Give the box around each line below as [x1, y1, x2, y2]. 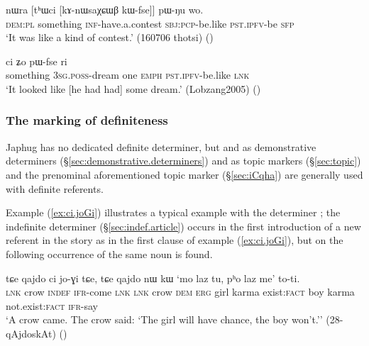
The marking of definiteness [6, 111, 168, 129]
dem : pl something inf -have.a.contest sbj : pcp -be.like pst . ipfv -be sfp [6, 16, 294, 30]
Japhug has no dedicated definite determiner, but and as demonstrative [6, 139, 316, 154]
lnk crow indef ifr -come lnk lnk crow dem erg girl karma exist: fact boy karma [6, 284, 355, 299]
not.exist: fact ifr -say [6, 298, 98, 313]
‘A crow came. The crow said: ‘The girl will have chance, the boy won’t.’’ [6, 312, 323, 327]
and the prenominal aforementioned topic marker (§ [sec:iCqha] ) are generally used [6, 167, 363, 182]
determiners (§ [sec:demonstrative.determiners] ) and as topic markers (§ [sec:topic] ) [6, 153, 361, 168]
